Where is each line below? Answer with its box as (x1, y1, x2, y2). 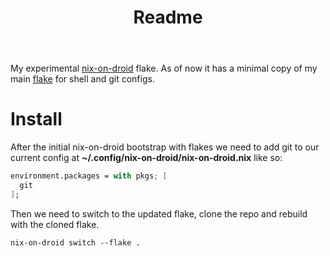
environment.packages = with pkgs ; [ (10, 171, 168, 181)
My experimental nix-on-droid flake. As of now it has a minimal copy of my (10, 62, 318, 75)
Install (10, 108, 63, 131)
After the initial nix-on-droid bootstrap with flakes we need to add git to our (10, 141, 320, 153)
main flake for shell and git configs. (10, 73, 155, 85)
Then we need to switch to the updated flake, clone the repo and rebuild (10, 207, 308, 220)
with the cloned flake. (10, 218, 100, 230)
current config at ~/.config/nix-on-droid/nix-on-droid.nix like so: (10, 152, 283, 164)
